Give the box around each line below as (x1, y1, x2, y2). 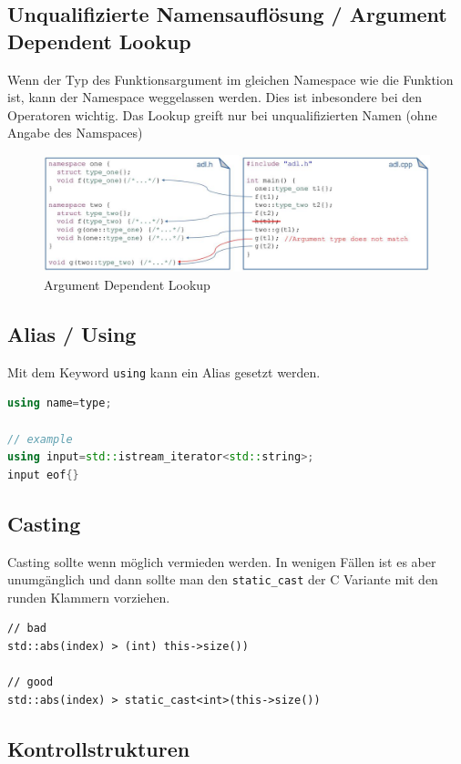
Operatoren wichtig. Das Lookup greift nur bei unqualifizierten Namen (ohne (7, 105, 437, 124)
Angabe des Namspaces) (7, 123, 143, 142)
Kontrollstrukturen (7, 734, 190, 762)
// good (7, 676, 54, 689)
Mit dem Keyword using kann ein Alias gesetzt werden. (7, 362, 321, 381)
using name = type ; (7, 397, 112, 410)
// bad (7, 622, 46, 635)
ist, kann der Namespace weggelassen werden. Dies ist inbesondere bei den (7, 88, 423, 107)
